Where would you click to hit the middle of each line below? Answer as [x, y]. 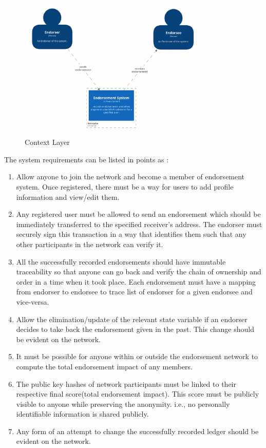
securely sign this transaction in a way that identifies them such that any [131, 234]
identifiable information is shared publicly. [82, 414]
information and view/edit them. [68, 197]
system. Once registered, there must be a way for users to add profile [125, 186]
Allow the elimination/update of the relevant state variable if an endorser [132, 319]
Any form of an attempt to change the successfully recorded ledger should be [137, 431]
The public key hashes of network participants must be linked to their [126, 384]
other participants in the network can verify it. [90, 244]
